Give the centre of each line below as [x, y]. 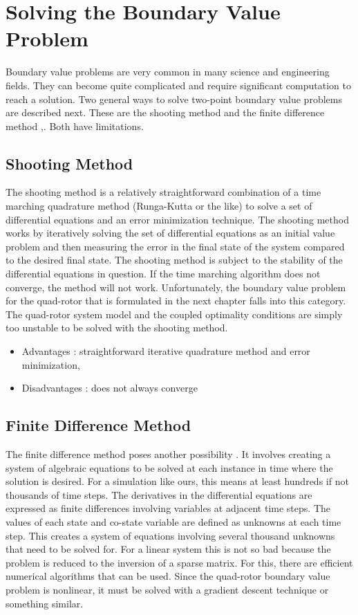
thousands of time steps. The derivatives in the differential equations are [159, 494]
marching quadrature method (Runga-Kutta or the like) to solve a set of [159, 206]
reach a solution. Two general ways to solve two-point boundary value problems [174, 99]
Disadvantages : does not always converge [110, 388]
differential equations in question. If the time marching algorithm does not [163, 274]
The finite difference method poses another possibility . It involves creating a [168, 454]
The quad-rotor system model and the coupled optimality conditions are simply [174, 314]
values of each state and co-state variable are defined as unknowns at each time [173, 521]
